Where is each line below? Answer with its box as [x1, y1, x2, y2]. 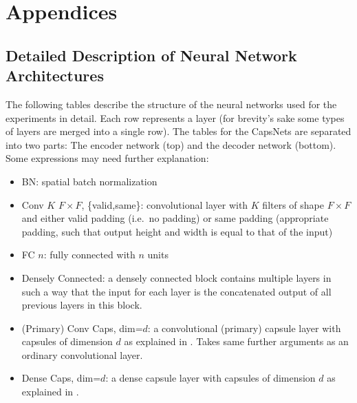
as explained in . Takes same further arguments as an [124, 334, 349, 349]
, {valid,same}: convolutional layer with [81, 197, 248, 211]
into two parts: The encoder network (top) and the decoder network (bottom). [6, 137, 336, 152]
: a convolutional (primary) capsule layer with [147, 320, 341, 335]
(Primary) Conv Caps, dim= [21, 320, 143, 335]
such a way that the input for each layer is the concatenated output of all [21, 284, 332, 298]
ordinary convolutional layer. [21, 347, 143, 362]
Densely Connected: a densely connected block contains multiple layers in [21, 270, 332, 285]
